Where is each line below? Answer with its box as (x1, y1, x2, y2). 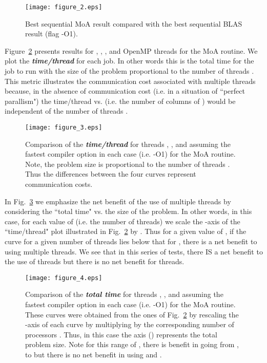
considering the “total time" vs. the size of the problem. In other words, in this (5, 206, 252, 217)
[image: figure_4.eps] (25, 274, 102, 282)
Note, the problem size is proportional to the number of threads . (25, 158, 230, 169)
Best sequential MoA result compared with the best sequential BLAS (25, 18, 242, 29)
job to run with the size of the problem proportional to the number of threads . (5, 66, 254, 76)
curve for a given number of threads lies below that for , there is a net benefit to (5, 236, 257, 246)
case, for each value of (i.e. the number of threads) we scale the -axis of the (5, 216, 240, 226)
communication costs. (25, 179, 93, 189)
